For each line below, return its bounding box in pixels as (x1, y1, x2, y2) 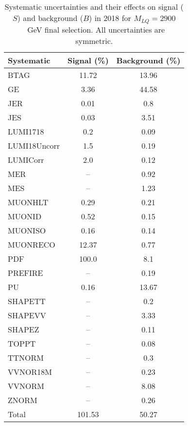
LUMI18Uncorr (8, 139, 60, 151)
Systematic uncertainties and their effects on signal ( (4, 1, 184, 12)
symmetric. (75, 35, 113, 46)
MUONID (8, 210, 42, 222)
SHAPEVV (8, 309, 46, 321)
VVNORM (8, 380, 44, 391)
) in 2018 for (89, 12, 131, 23)
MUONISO (8, 224, 46, 236)
